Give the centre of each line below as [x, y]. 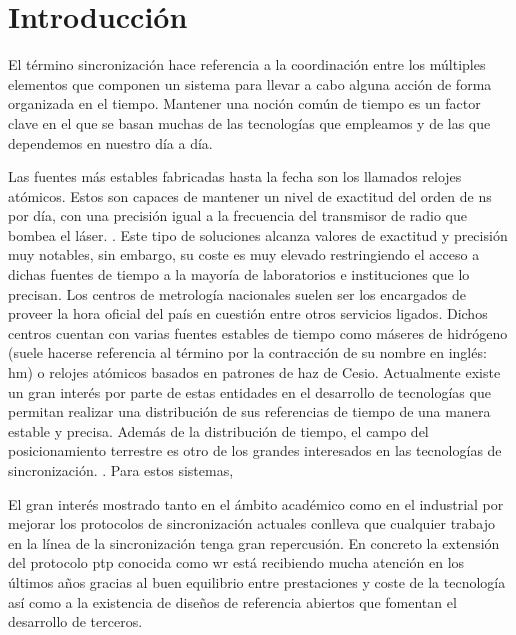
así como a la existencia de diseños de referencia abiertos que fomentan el [232, 601]
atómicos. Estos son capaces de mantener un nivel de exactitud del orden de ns [250, 195]
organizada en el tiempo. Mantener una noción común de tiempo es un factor [244, 103]
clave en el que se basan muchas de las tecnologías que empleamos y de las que [249, 122]
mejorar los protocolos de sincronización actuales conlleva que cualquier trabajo [252, 523]
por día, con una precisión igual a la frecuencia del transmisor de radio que [237, 215]
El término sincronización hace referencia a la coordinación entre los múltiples [247, 64]
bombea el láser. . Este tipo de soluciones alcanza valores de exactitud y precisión [258, 234]
